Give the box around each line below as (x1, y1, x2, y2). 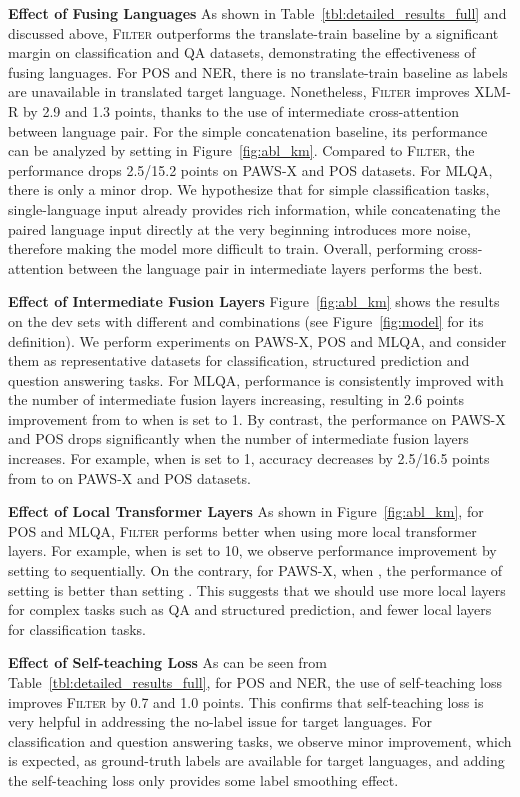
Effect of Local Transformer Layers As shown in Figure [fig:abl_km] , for (8, 501, 484, 522)
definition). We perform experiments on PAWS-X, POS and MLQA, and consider (8, 330, 507, 351)
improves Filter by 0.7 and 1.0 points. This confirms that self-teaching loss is (8, 691, 484, 712)
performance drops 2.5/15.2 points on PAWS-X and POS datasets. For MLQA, (8, 159, 493, 180)
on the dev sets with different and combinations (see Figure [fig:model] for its (8, 310, 484, 331)
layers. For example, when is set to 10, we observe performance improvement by (8, 540, 497, 561)
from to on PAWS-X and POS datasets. (8, 467, 251, 488)
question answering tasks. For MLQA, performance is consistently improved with (8, 369, 504, 390)
